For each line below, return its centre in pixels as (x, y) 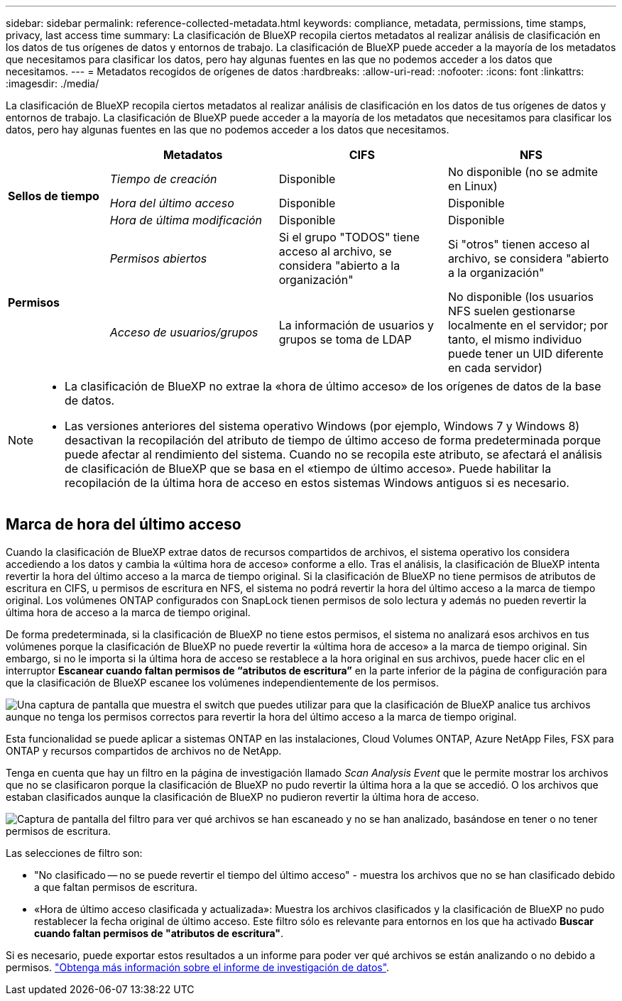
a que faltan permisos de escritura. (116, 887)
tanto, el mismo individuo (515, 339)
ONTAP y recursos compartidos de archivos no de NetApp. (144, 750)
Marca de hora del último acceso (124, 525)
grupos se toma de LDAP (345, 339)
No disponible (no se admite (523, 172)
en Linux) (473, 186)
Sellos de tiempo (54, 196)
